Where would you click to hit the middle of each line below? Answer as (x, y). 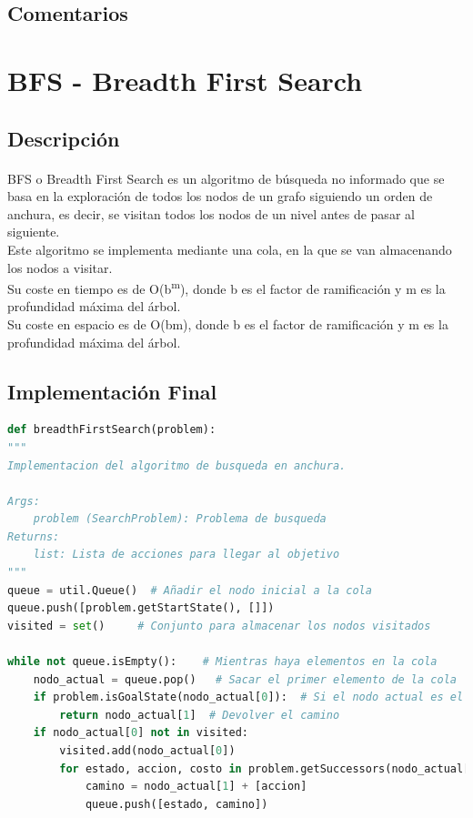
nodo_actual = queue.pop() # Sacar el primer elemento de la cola (245, 679)
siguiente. (34, 232)
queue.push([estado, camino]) (176, 804)
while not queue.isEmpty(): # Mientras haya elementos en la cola (222, 662)
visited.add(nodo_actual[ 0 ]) (147, 751)
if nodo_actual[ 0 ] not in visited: (141, 733)
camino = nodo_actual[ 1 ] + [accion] (196, 787)
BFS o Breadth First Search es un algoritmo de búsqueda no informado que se (226, 178)
